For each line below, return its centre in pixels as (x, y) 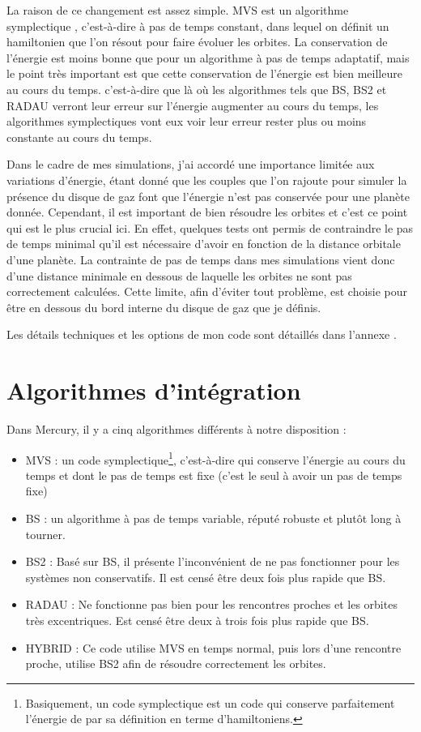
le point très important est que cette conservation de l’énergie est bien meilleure (204, 73)
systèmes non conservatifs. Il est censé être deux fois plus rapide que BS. (206, 577)
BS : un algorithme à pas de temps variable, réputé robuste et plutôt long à (213, 518)
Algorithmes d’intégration (154, 390)
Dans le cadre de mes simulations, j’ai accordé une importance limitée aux (191, 164)
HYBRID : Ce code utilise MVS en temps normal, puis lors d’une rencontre (213, 647)
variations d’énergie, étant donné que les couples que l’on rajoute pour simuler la (207, 180)
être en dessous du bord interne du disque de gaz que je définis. (164, 307)
